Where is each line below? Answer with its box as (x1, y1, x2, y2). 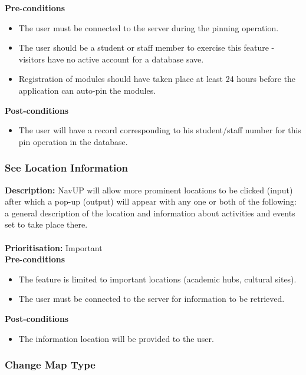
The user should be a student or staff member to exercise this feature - (18, 41, 275, 54)
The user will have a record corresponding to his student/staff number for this (18, 124, 301, 136)
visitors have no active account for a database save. (18, 52, 204, 65)
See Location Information (5, 160, 129, 175)
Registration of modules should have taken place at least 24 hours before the (18, 73, 296, 85)
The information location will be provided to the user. (18, 332, 214, 344)
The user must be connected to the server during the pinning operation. (18, 21, 279, 34)
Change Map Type (5, 357, 96, 372)
